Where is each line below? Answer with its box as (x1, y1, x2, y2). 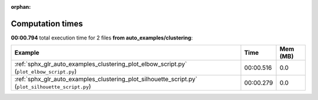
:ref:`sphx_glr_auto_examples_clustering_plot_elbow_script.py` (14, 60, 187, 68)
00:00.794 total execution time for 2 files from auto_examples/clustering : (11, 34, 193, 41)
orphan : (11, 4, 31, 10)
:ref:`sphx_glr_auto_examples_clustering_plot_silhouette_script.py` (14, 75, 197, 84)
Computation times (11, 18, 83, 29)
